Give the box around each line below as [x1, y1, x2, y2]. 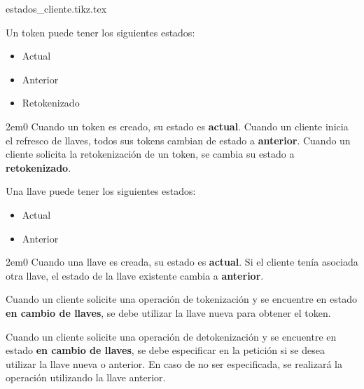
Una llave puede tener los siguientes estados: [6, 184, 196, 198]
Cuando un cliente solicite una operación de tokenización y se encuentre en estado [6, 292, 357, 306]
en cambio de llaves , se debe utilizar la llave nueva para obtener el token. [6, 305, 331, 320]
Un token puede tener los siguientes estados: [6, 25, 195, 39]
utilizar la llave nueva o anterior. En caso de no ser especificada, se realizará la [6, 356, 342, 371]
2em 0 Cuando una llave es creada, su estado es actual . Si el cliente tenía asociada [6, 254, 358, 269]
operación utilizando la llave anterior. [6, 370, 166, 385]
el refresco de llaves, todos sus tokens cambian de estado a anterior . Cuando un [6, 132, 351, 147]
